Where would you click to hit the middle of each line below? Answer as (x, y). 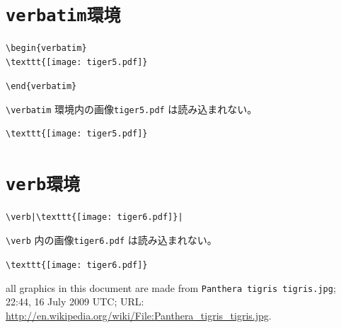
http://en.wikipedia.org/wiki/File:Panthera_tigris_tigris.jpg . (139, 315)
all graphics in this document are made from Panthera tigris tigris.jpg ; (171, 287)
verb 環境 (43, 184)
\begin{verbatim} (46, 48)
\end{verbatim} (41, 87)
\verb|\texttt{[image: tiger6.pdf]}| (94, 217)
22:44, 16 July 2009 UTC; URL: (75, 301)
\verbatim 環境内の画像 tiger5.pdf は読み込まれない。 (132, 109)
